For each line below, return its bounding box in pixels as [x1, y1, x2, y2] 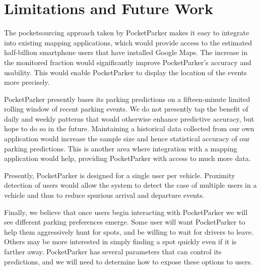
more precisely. [4, 77, 50, 87]
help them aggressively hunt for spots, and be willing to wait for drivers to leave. [4, 226, 253, 237]
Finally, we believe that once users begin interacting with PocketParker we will [4, 206, 248, 217]
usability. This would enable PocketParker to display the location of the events [4, 67, 247, 77]
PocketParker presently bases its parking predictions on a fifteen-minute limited [4, 93, 250, 104]
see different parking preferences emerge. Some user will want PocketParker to [4, 217, 245, 227]
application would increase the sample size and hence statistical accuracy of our [4, 133, 250, 144]
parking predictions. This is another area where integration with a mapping [4, 143, 237, 153]
